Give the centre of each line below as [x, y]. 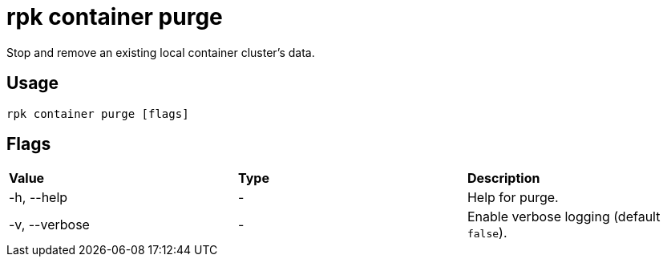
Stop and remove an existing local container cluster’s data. [161, 52]
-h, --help [38, 198]
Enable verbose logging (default [564, 217]
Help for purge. [513, 198]
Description [503, 178]
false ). [487, 233]
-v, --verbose [49, 225]
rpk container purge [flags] [98, 113]
